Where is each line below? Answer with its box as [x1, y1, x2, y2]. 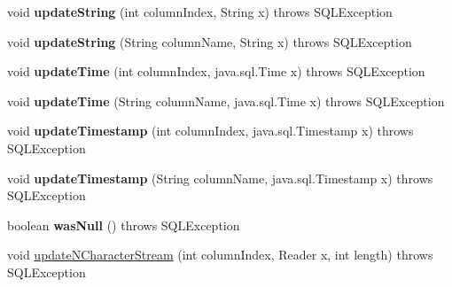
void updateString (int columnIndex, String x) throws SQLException [7, 3, 393, 20]
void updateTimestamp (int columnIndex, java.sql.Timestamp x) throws [7, 121, 414, 140]
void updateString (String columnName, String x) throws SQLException [7, 32, 412, 50]
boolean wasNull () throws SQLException [7, 215, 240, 234]
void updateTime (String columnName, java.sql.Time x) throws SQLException [7, 91, 445, 110]
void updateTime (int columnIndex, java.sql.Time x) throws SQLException [7, 62, 425, 81]
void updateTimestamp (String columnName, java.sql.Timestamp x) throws [7, 168, 433, 187]
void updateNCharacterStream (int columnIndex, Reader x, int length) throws [7, 245, 433, 264]
